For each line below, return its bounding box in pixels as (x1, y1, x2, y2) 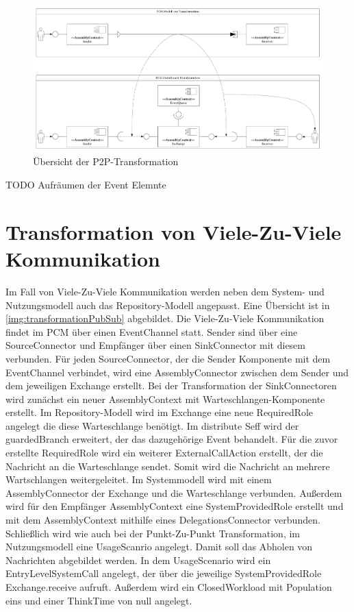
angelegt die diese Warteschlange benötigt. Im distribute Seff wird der (5, 418, 299, 432)
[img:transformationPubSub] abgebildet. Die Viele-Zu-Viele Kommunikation (5, 311, 325, 326)
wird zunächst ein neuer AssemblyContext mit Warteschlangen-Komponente (5, 391, 325, 406)
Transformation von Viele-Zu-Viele (5, 217, 342, 245)
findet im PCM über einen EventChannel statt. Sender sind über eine (5, 324, 298, 339)
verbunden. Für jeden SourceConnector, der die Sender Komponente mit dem (5, 351, 331, 365)
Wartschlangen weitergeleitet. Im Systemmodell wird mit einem (5, 472, 272, 487)
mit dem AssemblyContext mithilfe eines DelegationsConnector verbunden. (5, 513, 320, 527)
